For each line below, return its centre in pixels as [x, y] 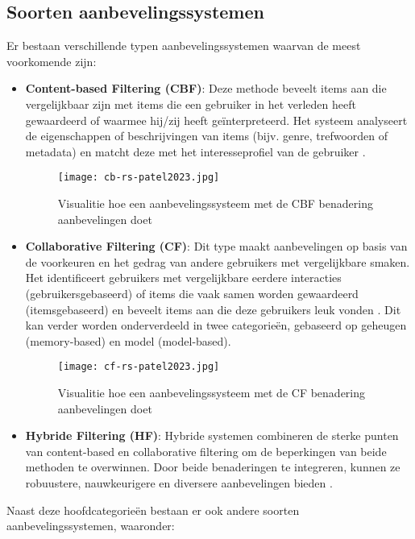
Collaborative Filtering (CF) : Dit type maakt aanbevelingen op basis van [216, 246]
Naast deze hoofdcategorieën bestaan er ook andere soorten [153, 510]
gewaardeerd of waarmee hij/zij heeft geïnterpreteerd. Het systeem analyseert [216, 120]
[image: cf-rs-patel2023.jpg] [139, 367]
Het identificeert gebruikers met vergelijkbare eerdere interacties [183, 278]
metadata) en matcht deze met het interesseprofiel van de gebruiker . [195, 151]
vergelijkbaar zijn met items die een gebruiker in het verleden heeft [191, 104]
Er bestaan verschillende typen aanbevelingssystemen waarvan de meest [184, 46]
